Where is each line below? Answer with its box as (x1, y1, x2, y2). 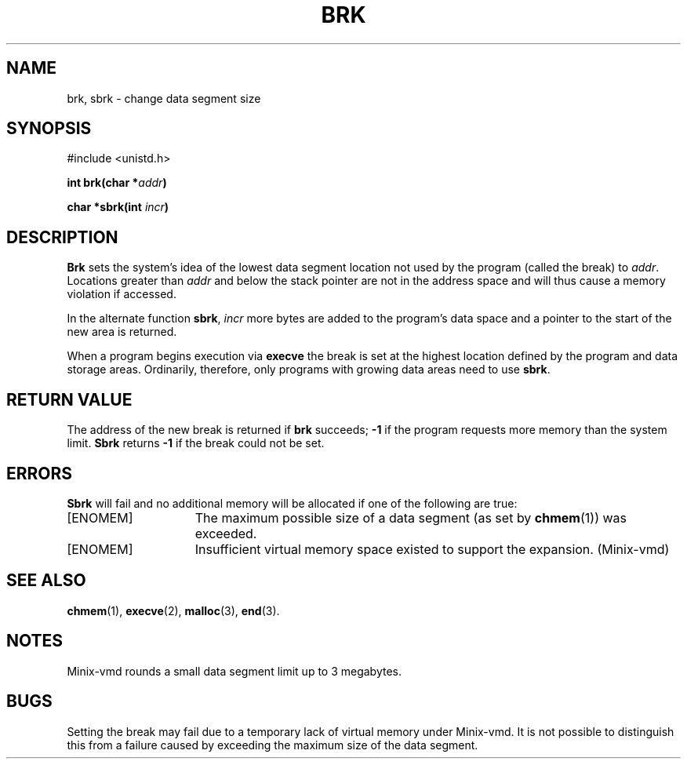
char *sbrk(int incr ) (67, 200, 169, 214)
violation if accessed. (67, 287, 176, 301)
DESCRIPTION (6, 227, 118, 247)
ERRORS (6, 463, 73, 483)
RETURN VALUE (6, 389, 133, 410)
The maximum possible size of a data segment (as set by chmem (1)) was (194, 509, 627, 526)
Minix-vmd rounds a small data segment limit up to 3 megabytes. (67, 664, 402, 678)
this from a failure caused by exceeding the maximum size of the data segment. (67, 738, 478, 752)
